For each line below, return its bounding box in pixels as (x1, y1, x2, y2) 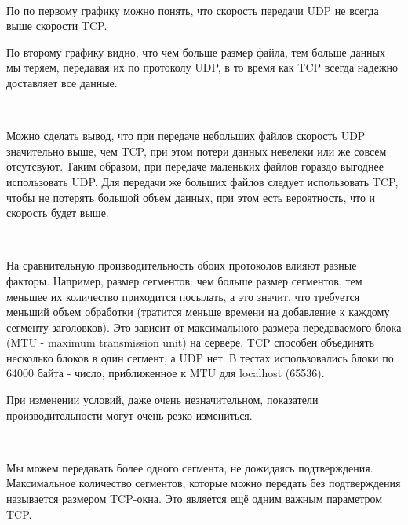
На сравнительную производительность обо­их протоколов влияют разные (6, 257, 357, 274)
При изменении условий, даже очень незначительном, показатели (6, 391, 319, 408)
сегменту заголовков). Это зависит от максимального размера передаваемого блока (6, 318, 402, 335)
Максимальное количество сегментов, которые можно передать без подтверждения (6, 475, 401, 491)
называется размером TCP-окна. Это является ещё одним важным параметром (6, 490, 383, 507)
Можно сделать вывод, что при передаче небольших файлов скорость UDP (6, 127, 366, 144)
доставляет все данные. (6, 74, 118, 90)
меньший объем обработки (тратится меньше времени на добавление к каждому (6, 303, 390, 320)
